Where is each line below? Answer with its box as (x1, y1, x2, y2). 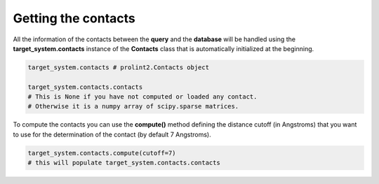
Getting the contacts (13, 10, 136, 26)
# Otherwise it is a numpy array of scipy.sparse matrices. (27, 102, 239, 111)
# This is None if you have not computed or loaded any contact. (27, 93, 258, 101)
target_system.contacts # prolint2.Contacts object (27, 63, 210, 71)
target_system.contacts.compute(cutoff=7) (27, 149, 176, 157)
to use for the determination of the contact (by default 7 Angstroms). (13, 130, 211, 139)
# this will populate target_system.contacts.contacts (27, 159, 220, 167)
